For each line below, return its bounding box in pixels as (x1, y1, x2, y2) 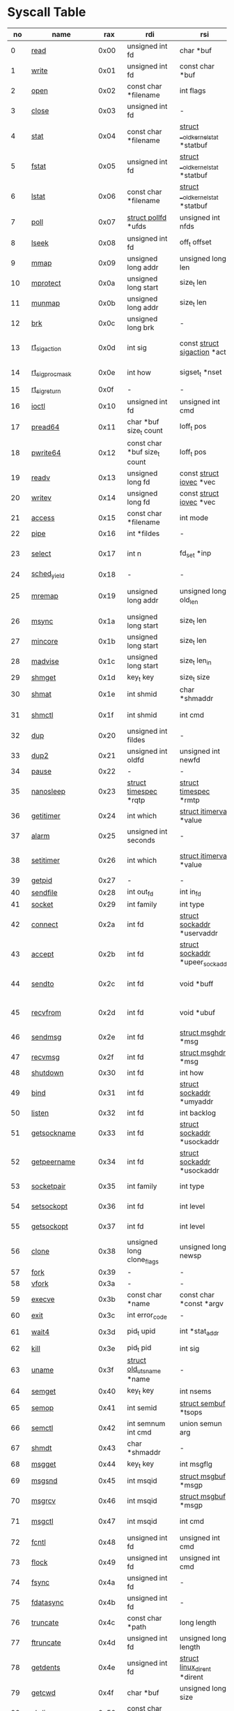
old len (180, 595, 198, 606)
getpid (31, 875, 52, 885)
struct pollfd (127, 213, 167, 223)
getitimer (31, 811, 61, 821)
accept (31, 949, 54, 958)
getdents (31, 1663, 61, 1673)
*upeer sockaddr (180, 957, 230, 968)
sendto (31, 979, 54, 988)
